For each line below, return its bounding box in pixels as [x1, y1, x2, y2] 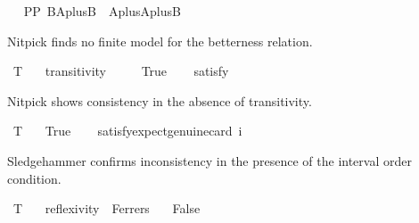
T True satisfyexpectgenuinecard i [12, 121, 242, 140]
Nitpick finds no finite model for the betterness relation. [7, 31, 313, 50]
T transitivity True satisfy [12, 62, 229, 80]
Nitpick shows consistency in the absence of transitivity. [7, 91, 312, 110]
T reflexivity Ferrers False [12, 199, 201, 218]
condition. [7, 169, 62, 187]
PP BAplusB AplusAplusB [23, 2, 181, 20]
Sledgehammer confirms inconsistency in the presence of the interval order [7, 151, 412, 169]
